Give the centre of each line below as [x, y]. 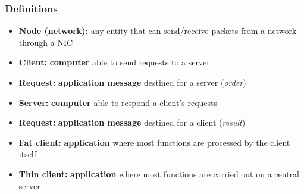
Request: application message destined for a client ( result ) [132, 122]
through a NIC [46, 42]
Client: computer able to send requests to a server [114, 62]
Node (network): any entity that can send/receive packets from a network [158, 31]
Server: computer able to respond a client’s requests [118, 102]
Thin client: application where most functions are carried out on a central [159, 173]
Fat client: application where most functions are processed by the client [154, 142]
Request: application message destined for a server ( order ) [132, 82]
